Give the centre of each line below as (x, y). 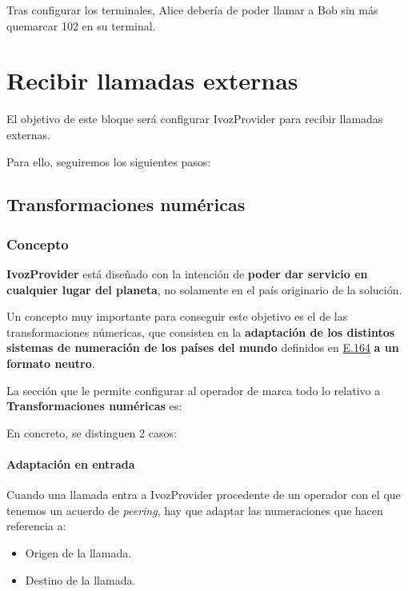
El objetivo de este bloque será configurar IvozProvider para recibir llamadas (195, 119)
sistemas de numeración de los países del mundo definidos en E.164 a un (203, 347)
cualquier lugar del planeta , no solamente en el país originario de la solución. (204, 289)
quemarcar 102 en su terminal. (81, 25)
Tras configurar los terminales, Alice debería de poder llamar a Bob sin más (192, 10)
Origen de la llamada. (78, 553)
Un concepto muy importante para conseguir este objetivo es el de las (177, 316)
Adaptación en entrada (71, 464)
